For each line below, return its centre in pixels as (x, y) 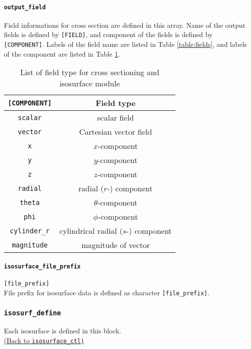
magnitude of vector (116, 245)
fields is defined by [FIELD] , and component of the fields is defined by (108, 34)
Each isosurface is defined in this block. (63, 331)
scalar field (116, 118)
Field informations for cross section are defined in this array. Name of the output (125, 25)
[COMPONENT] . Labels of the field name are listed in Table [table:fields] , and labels (125, 44)
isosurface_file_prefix (42, 266)
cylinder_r (30, 231)
